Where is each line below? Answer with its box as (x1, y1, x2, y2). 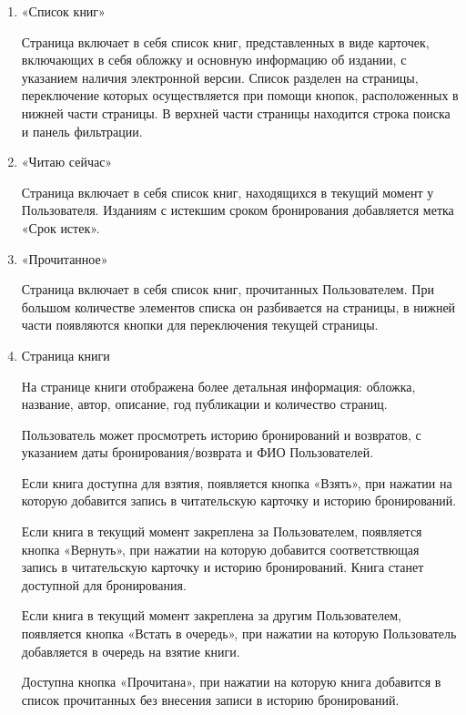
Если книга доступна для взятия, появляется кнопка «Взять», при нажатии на (21, 473, 452, 492)
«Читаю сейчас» (21, 152, 113, 171)
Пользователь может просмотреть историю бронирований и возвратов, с (21, 424, 421, 444)
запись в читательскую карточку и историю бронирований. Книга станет (21, 557, 424, 577)
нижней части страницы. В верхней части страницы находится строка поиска (21, 103, 451, 122)
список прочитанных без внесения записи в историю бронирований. (21, 689, 400, 709)
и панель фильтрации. (21, 121, 143, 140)
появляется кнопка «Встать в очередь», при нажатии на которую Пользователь (21, 624, 457, 643)
